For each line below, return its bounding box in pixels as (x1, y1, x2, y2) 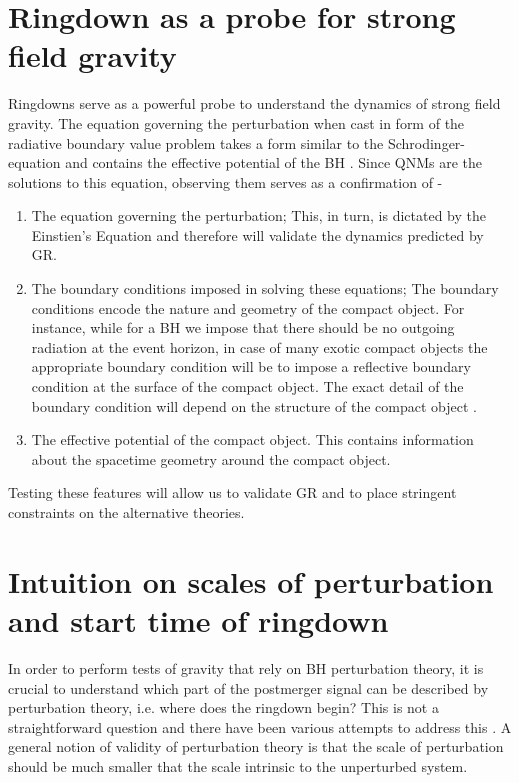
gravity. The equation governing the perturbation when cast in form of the (8, 112, 465, 133)
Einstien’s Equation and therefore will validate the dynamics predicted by (31, 224, 484, 245)
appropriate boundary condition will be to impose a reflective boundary (31, 356, 471, 377)
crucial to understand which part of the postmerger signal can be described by (8, 677, 489, 698)
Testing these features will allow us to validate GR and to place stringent (8, 482, 457, 503)
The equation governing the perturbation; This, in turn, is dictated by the (31, 205, 486, 226)
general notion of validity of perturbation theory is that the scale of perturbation (8, 736, 504, 757)
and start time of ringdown (8, 599, 389, 640)
